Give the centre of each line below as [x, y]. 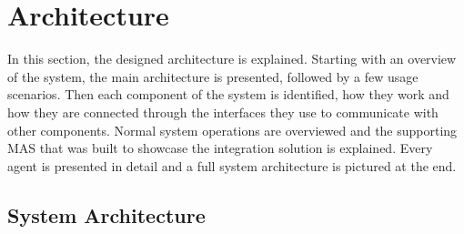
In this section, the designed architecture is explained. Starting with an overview [232, 59]
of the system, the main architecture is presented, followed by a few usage [213, 76]
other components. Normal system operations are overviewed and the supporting [232, 130]
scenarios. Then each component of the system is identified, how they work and [228, 94]
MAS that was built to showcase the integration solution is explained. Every [220, 148]
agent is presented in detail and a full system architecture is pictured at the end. [232, 165]
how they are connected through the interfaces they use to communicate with [223, 112]
